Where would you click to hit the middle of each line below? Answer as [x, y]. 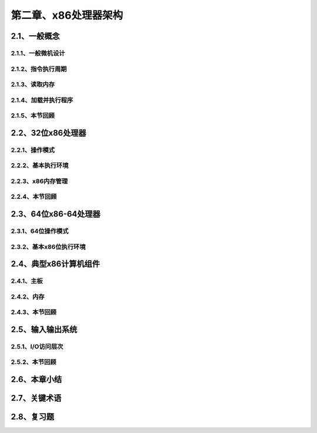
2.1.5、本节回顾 [33, 116]
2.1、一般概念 [35, 36]
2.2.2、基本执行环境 [40, 165]
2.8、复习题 [33, 417]
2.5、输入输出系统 [44, 329]
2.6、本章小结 [36, 379]
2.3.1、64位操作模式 [40, 231]
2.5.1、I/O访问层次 [37, 346]
